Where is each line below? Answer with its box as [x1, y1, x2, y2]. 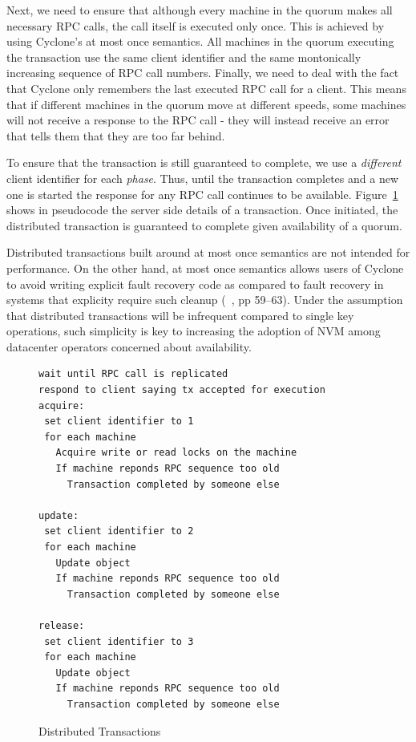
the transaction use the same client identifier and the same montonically [6, 48, 361, 65]
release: [38, 619, 85, 631]
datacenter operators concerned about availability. [6, 338, 252, 355]
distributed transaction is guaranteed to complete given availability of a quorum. [6, 217, 402, 233]
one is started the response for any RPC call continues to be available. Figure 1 [6, 185, 398, 202]
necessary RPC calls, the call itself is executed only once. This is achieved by [6, 17, 385, 34]
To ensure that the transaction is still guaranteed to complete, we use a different [6, 154, 402, 171]
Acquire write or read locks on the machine [55, 447, 297, 459]
